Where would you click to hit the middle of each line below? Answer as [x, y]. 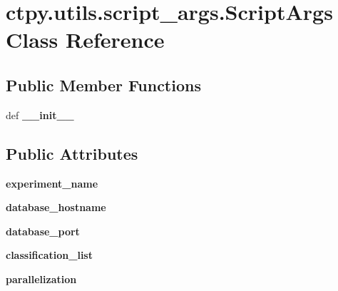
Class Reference [85, 40]
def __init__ [40, 114]
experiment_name [52, 183]
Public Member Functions [103, 85]
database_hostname [56, 207]
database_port [43, 231]
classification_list [49, 255]
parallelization [41, 279]
